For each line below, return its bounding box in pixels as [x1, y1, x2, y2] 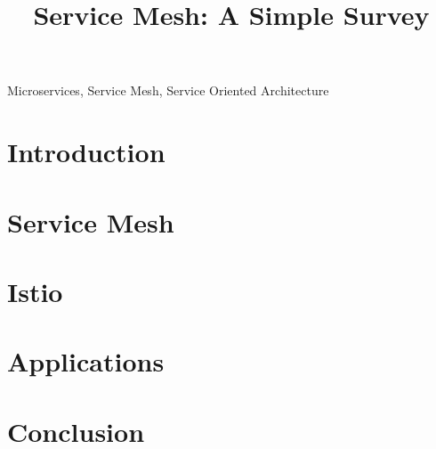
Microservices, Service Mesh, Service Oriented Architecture [7, 81, 329, 100]
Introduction [7, 134, 166, 170]
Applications [7, 343, 165, 380]
